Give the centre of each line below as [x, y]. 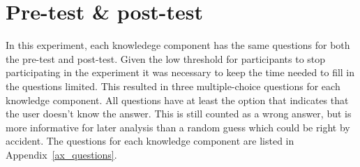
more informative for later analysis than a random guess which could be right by [178, 127]
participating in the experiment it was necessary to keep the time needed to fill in [180, 72]
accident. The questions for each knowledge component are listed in [150, 141]
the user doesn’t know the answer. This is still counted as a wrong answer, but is [179, 114]
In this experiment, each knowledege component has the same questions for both [178, 45]
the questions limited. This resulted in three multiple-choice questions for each [173, 86]
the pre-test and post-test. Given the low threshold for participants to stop [166, 58]
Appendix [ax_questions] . [61, 154]
